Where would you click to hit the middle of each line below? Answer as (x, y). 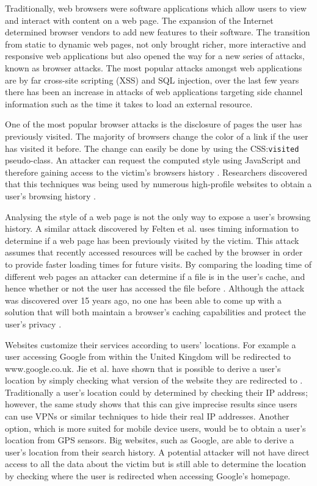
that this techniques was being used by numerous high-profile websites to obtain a (158, 184)
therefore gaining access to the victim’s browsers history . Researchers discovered (156, 172)
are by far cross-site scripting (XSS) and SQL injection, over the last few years (152, 80)
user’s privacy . (33, 323)
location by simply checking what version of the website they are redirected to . (154, 380)
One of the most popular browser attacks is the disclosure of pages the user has (154, 124)
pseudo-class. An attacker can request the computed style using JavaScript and (153, 160)
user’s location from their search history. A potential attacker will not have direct (157, 452)
